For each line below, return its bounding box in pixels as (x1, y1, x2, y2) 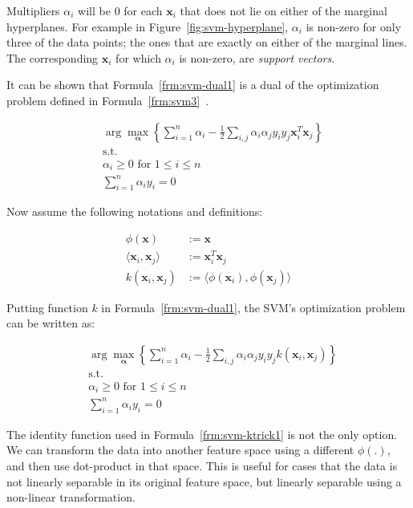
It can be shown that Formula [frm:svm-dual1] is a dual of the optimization (6, 76, 379, 93)
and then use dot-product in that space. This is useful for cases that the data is (6, 457, 398, 473)
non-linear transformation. (6, 489, 136, 506)
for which (115, 49, 161, 66)
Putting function (6, 299, 88, 315)
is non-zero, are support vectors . (179, 49, 335, 66)
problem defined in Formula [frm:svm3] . (6, 91, 209, 108)
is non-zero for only (306, 18, 402, 35)
